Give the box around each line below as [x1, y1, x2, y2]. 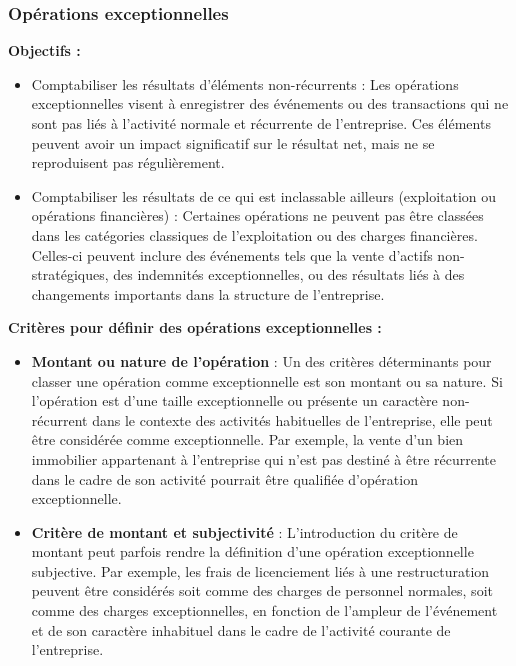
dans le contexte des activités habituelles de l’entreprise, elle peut [92, 409, 493, 430]
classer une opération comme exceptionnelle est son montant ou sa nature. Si [31, 370, 503, 391]
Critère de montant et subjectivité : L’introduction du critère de [31, 521, 458, 542]
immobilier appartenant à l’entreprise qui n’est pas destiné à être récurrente [31, 448, 496, 469]
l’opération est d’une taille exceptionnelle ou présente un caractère [31, 390, 438, 411]
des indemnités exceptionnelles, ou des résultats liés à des [113, 264, 465, 285]
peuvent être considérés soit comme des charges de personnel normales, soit [31, 580, 493, 601]
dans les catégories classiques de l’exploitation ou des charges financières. [31, 224, 478, 245]
